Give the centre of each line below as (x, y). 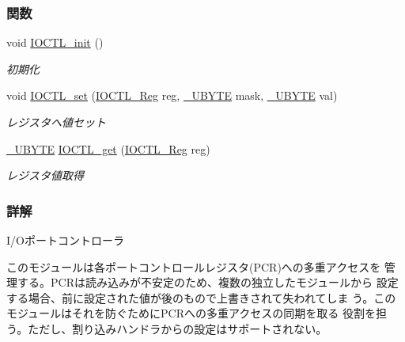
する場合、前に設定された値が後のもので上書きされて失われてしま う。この (201, 297)
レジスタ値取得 (45, 175)
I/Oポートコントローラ (65, 240)
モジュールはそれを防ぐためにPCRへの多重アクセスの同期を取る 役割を (191, 313)
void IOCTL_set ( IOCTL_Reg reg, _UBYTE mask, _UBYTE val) (172, 95)
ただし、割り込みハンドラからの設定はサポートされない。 (178, 328)
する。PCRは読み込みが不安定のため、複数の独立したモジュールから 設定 (208, 282)
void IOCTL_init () (55, 42)
